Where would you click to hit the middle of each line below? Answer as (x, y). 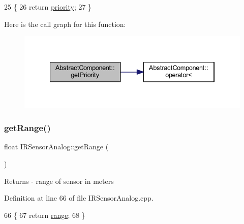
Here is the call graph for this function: (65, 24)
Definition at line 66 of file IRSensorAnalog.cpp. (79, 198)
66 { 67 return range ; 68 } (45, 215)
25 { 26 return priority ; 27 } (48, 7)
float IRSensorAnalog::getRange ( (56, 147)
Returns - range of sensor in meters (59, 181)
